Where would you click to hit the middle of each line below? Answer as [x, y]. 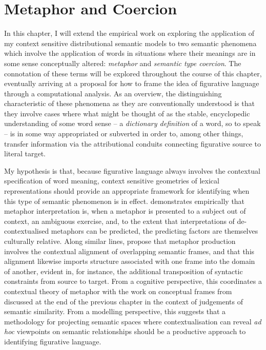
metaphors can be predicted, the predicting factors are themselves [155, 231]
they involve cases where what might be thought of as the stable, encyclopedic [127, 113]
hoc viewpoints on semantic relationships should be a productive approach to [125, 331]
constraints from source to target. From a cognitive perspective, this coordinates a [133, 281]
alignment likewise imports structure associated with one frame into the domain [130, 261]
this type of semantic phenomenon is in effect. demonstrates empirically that [125, 201]
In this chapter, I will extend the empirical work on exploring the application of [129, 33]
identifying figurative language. [53, 341]
